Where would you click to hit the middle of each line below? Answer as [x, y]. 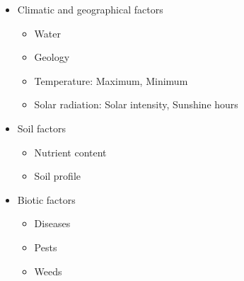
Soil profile [57, 176]
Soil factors [41, 128]
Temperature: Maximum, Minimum [111, 80]
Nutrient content [70, 152]
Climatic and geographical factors [90, 9]
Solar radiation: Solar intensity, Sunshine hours [136, 104]
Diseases [52, 223]
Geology [52, 57]
